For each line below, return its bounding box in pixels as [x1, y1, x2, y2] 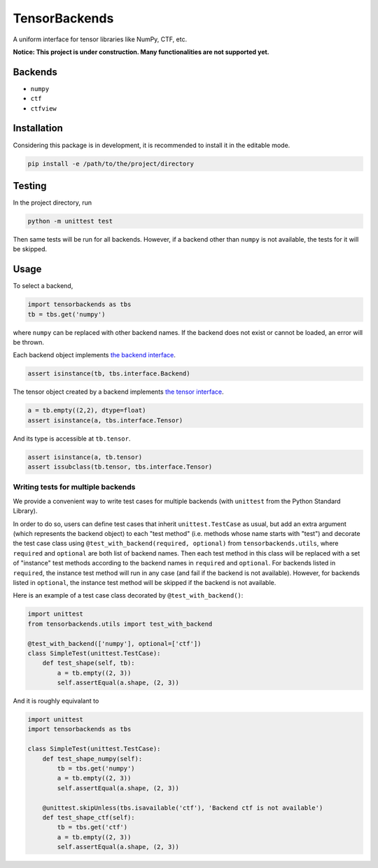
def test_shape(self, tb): [42, 659, 136, 667]
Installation [13, 123, 63, 135]
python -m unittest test [27, 217, 113, 225]
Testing [13, 179, 47, 192]
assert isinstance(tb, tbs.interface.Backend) [27, 370, 190, 378]
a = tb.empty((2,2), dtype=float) [27, 406, 146, 415]
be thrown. [13, 338, 45, 347]
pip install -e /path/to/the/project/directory [27, 160, 194, 167]
